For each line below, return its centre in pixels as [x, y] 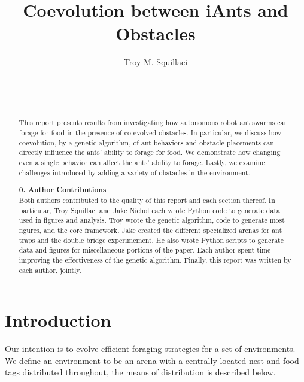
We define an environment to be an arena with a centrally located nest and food [152, 360]
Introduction [58, 320]
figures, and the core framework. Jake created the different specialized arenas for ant [151, 230]
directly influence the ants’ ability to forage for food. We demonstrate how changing [150, 152]
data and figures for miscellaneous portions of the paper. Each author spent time [145, 250]
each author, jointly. [50, 270]
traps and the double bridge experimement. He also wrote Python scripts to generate [151, 240]
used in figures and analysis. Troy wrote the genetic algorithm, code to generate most [152, 220]
